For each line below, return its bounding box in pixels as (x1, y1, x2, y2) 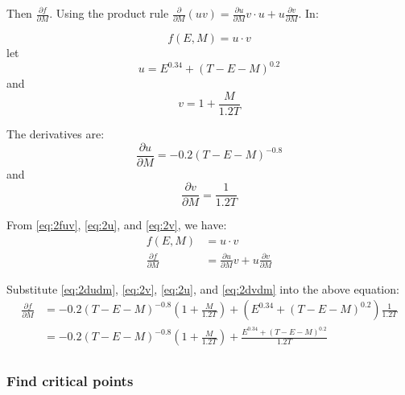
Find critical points (6, 371, 134, 391)
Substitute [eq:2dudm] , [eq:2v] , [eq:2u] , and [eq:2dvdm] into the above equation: (6, 280, 399, 297)
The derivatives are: (6, 125, 105, 142)
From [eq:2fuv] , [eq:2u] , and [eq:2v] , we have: (6, 216, 227, 233)
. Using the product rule (49, 5, 169, 21)
